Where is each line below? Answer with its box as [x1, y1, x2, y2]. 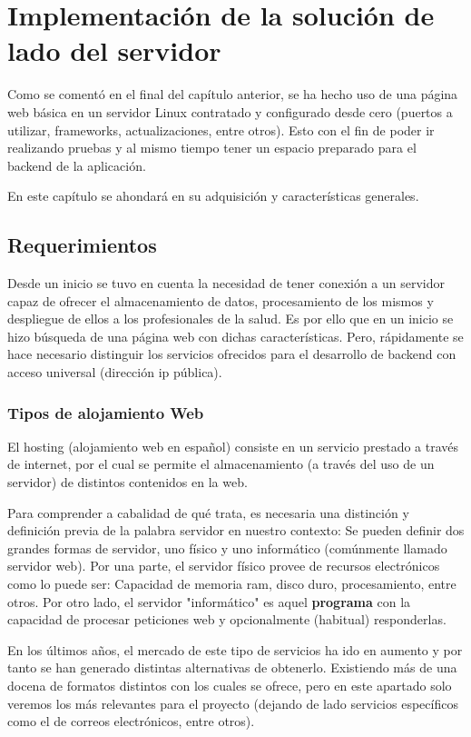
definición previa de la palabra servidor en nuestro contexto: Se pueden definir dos [7, 521, 465, 540]
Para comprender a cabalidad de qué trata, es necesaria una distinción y [7, 503, 409, 522]
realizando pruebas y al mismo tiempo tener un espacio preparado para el [7, 138, 417, 157]
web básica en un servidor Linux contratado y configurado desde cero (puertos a [7, 102, 453, 121]
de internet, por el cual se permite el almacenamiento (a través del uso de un [7, 454, 435, 473]
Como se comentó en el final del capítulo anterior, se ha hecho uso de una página [7, 85, 458, 104]
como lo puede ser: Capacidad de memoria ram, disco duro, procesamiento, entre [7, 574, 456, 593]
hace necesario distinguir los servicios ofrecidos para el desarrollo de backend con [7, 344, 456, 364]
